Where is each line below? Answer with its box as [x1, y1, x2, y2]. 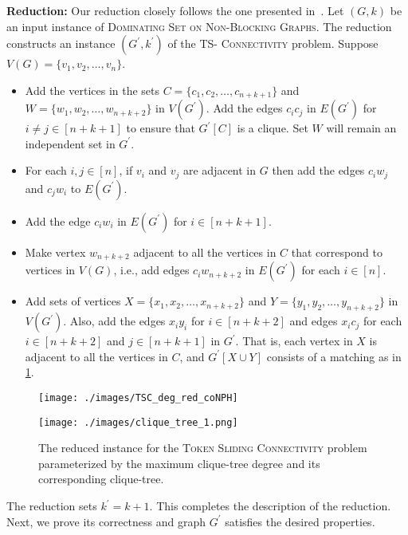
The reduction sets [6, 498, 97, 513]
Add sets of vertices [25, 293, 121, 309]
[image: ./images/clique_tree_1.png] [38, 416, 238, 428]
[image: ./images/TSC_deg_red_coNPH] [38, 391, 238, 403]
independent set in [25, 135, 116, 151]
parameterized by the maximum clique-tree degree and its [38, 454, 320, 471]
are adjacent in [183, 162, 257, 179]
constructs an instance [6, 35, 116, 52]
